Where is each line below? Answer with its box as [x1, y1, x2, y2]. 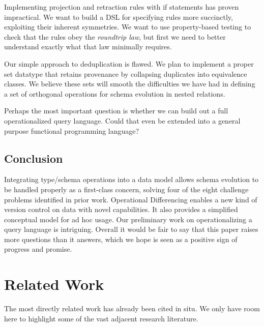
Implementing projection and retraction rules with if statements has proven [4, 2, 239, 12]
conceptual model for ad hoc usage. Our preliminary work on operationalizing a [4, 214, 252, 224]
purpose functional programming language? [4, 125, 139, 136]
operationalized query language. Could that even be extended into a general [4, 115, 241, 126]
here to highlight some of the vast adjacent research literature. [4, 313, 198, 323]
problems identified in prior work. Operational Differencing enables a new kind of [4, 194, 257, 204]
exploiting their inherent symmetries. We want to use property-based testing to [4, 21, 251, 32]
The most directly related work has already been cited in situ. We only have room [4, 303, 260, 314]
